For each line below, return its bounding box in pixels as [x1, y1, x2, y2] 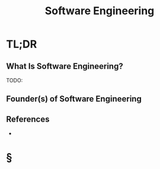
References [6, 114, 50, 124]
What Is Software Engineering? [6, 61, 123, 71]
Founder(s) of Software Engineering [6, 94, 142, 104]
